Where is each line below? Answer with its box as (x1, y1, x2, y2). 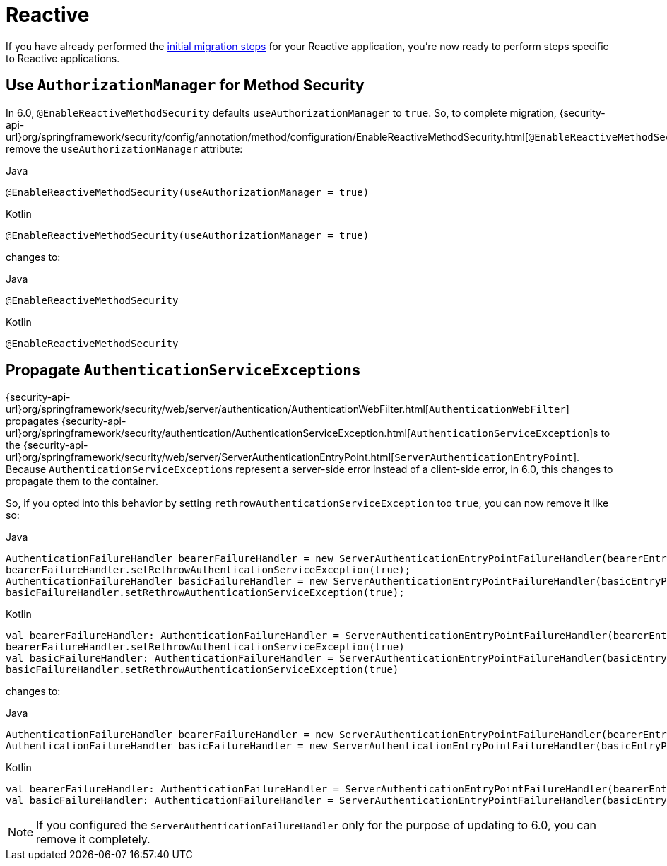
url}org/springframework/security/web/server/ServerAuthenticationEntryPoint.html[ (6, 451, 395, 464)
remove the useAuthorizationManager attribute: (6, 142, 243, 155)
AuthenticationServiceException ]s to (411, 427, 610, 440)
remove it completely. (36, 832, 150, 847)
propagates (6, 415, 59, 428)
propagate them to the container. (6, 475, 158, 488)
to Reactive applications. (6, 52, 120, 64)
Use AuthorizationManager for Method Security (6, 76, 365, 95)
